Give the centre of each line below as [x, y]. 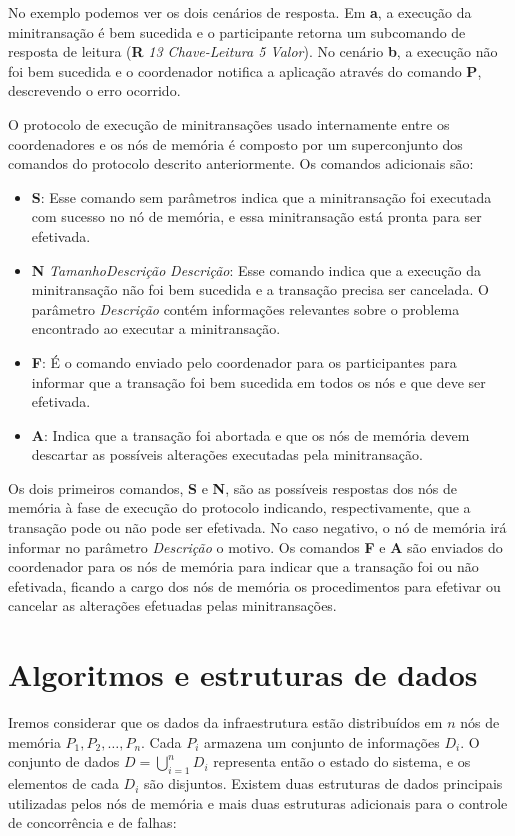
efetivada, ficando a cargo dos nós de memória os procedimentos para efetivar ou [254, 585]
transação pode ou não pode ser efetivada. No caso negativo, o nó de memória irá [257, 527]
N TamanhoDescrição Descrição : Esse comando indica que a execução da [256, 269]
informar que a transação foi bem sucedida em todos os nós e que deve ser [258, 381]
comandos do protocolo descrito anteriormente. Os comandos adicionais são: [241, 163]
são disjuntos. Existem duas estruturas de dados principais [323, 783]
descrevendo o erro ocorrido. [94, 90]
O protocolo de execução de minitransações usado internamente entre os [229, 123]
